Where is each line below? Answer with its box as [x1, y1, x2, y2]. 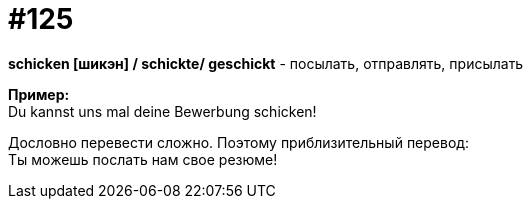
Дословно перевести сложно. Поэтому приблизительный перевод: [8, 133, 469, 151]
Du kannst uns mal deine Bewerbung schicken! [8, 102, 317, 120]
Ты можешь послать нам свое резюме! [8, 150, 278, 168]
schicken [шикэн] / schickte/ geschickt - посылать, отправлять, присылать [8, 54, 524, 72]
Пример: [8, 85, 70, 103]
